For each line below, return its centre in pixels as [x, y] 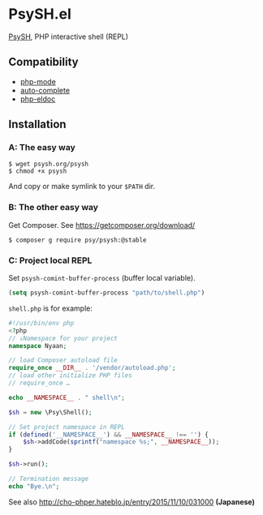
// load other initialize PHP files [70, 376]
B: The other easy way [54, 208]
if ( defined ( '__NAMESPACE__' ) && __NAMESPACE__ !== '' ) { [108, 435]
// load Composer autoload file [63, 360]
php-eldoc [38, 99]
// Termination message [49, 479]
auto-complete [45, 90]
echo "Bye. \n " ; [34, 486]
